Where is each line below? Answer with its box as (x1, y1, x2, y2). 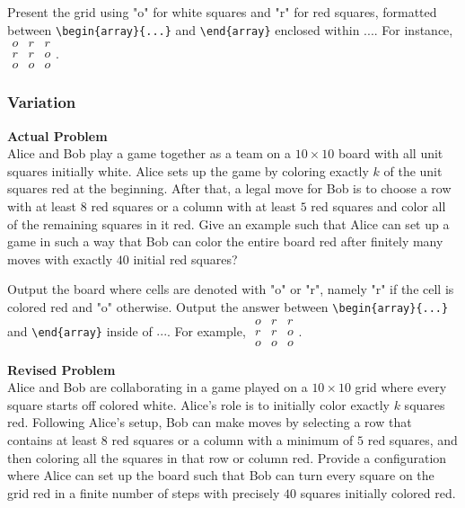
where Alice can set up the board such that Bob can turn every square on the (7, 466, 434, 485)
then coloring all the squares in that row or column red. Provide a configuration (7, 448, 447, 467)
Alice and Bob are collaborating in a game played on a (7, 378, 308, 397)
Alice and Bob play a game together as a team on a (7, 144, 292, 163)
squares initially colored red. (300, 483, 456, 502)
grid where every (355, 378, 447, 397)
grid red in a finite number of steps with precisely (7, 483, 280, 502)
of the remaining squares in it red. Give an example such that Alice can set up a (7, 214, 450, 233)
